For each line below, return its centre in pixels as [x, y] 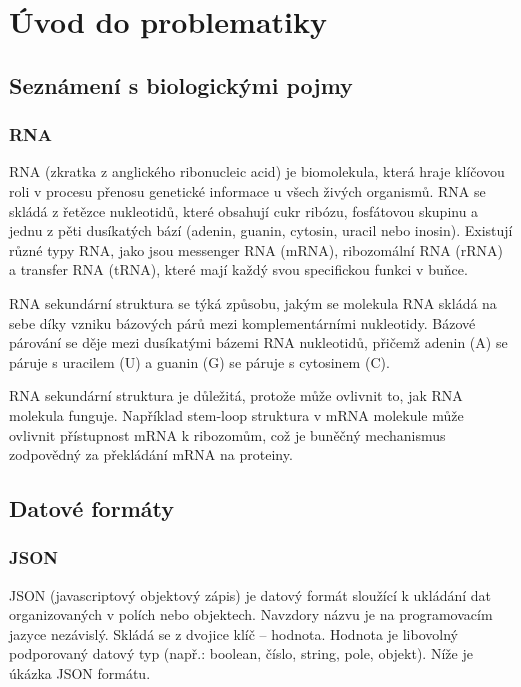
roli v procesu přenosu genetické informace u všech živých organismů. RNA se [247, 190]
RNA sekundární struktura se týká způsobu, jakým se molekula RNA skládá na [253, 302]
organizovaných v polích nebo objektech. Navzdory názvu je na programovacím [251, 614]
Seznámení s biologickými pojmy [181, 84]
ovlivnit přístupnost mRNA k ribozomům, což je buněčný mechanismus [227, 434]
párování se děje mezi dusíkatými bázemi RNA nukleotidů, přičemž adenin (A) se [258, 342]
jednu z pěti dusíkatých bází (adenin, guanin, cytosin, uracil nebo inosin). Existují [261, 230]
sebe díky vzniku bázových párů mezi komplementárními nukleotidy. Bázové [242, 322]
